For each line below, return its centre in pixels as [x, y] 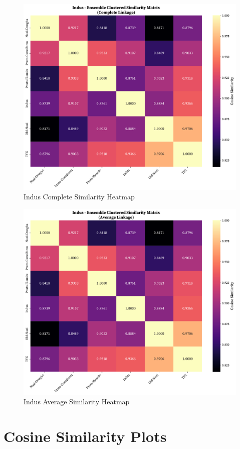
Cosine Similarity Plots [85, 436]
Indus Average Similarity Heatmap [77, 402]
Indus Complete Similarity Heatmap [79, 197]
